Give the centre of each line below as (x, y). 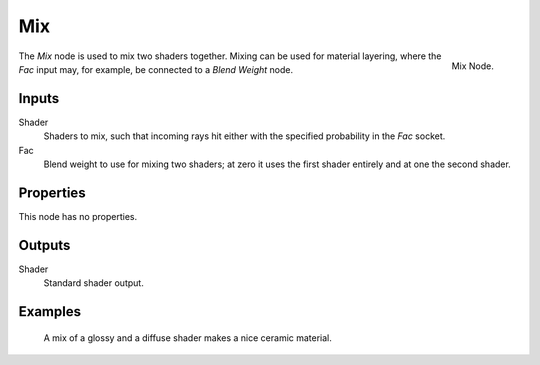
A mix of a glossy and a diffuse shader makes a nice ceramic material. (187, 337)
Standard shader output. (93, 283)
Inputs (39, 98)
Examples (50, 311)
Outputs (44, 245)
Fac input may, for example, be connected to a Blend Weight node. (156, 69)
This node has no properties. (78, 216)
